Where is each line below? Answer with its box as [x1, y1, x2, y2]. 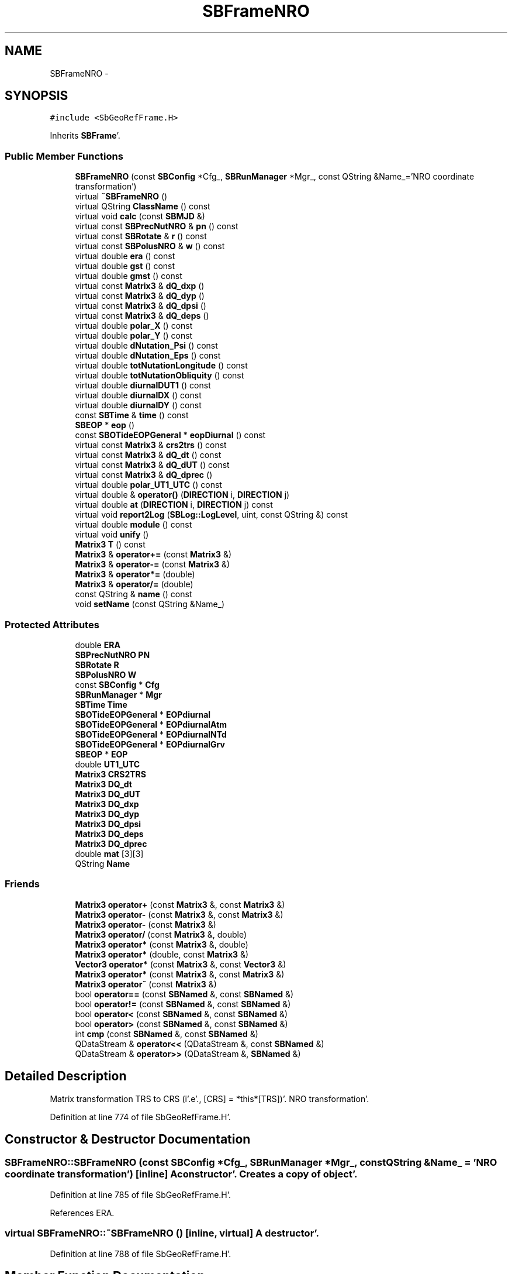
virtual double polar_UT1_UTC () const [75, 480, 222, 490]
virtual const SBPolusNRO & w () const [75, 241, 225, 252]
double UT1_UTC [75, 759, 140, 769]
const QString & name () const [75, 589, 192, 600]
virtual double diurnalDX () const [75, 390, 202, 401]
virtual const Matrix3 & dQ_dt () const [75, 450, 222, 460]
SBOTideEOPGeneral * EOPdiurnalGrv [75, 739, 225, 749]
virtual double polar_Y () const [75, 330, 193, 341]
